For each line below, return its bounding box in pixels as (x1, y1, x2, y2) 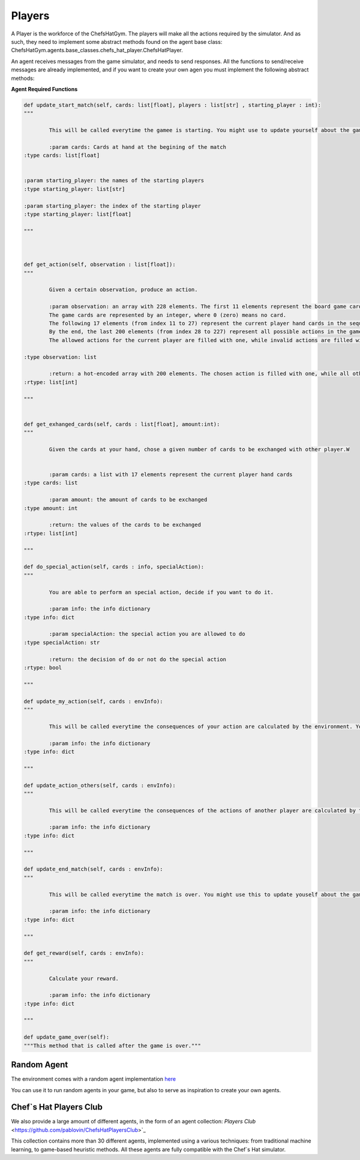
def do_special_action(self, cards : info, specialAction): (23, 563, 205, 570)
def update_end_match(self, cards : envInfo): (23, 866, 163, 873)
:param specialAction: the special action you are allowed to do (49, 631, 245, 637)
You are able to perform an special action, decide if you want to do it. (49, 589, 274, 595)
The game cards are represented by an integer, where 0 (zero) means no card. (49, 311, 287, 318)
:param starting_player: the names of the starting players (23, 177, 205, 184)
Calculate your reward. (49, 975, 119, 982)
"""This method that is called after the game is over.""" (23, 1042, 201, 1049)
